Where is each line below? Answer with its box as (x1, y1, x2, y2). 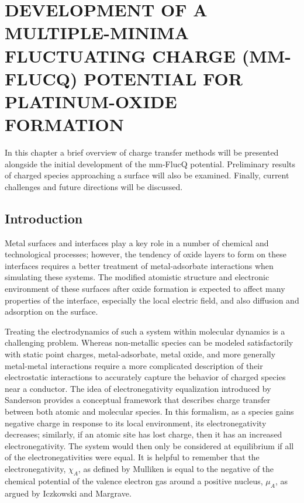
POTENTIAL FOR (84, 66, 243, 90)
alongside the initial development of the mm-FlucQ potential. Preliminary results (5, 157, 295, 170)
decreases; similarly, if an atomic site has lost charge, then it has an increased (5, 428, 282, 440)
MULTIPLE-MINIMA (5, 20, 189, 44)
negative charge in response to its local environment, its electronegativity (5, 416, 267, 429)
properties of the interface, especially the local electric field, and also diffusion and (5, 294, 299, 306)
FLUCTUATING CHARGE (5, 43, 236, 67)
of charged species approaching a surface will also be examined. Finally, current (5, 169, 289, 181)
